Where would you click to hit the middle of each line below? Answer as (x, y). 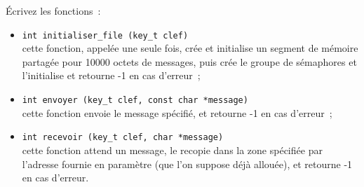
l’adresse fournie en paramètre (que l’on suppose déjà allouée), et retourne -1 (187, 164)
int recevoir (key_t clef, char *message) (123, 138)
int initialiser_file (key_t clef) (105, 35)
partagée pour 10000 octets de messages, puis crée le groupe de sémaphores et (189, 61)
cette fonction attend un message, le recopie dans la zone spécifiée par (172, 150)
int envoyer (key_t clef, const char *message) (135, 101)
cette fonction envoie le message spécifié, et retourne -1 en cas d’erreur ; (177, 112)
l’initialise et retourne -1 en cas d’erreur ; (111, 75)
